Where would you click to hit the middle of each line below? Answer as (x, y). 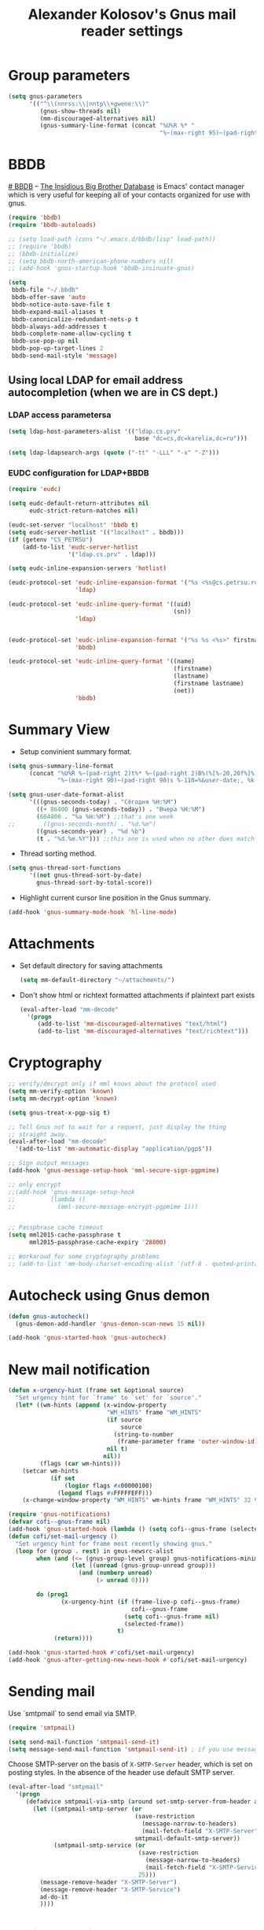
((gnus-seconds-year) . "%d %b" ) (91, 831)
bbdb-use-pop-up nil (45, 341)
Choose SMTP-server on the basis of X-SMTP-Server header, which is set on (130, 1764)
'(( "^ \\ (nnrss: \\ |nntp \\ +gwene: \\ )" (89, 104)
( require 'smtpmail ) (42, 1728)
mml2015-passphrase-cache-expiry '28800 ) (98, 1242)
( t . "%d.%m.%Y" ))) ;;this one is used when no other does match (146, 839)
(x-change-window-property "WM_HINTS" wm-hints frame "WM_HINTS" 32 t (140, 1500)
